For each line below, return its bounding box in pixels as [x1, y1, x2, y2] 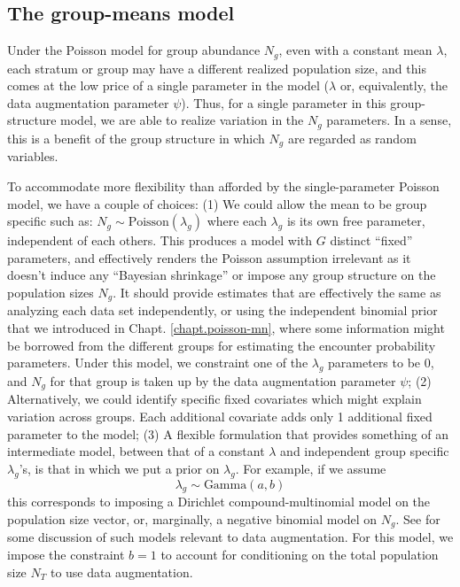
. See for [395, 509, 441, 528]
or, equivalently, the [339, 76, 448, 95]
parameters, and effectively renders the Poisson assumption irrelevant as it [7, 248, 411, 266]
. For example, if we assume [235, 459, 386, 477]
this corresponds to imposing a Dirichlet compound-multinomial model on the [7, 492, 431, 511]
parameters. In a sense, [326, 111, 452, 129]
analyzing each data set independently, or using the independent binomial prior [7, 301, 438, 320]
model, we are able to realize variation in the [60, 111, 304, 129]
